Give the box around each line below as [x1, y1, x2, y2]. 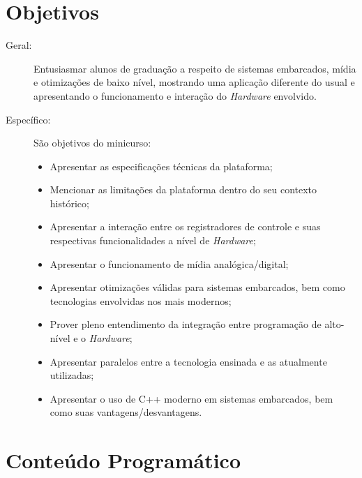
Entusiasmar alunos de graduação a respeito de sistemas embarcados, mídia [33, 61, 356, 75]
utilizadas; [50, 368, 94, 382]
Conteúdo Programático [6, 446, 241, 475]
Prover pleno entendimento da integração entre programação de [50, 317, 322, 331]
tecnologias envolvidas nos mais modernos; [50, 293, 232, 308]
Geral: [6, 38, 32, 52]
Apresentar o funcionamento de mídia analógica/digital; [50, 256, 289, 271]
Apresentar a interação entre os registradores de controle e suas [50, 219, 321, 234]
